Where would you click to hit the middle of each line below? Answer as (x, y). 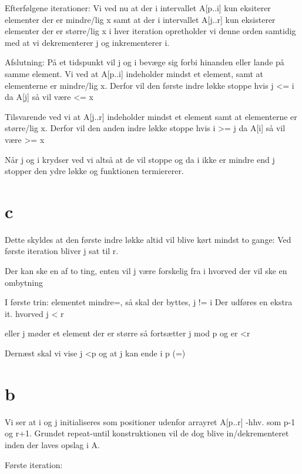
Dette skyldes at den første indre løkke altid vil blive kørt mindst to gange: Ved (148, 239)
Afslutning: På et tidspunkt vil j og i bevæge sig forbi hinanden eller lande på (145, 62)
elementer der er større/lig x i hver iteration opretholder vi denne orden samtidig (150, 31)
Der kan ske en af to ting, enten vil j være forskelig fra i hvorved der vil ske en (146, 271)
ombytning (24, 282)
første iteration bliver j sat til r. (62, 251)
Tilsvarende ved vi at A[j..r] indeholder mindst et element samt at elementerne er (151, 116)
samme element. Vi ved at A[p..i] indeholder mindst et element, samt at (134, 73)
